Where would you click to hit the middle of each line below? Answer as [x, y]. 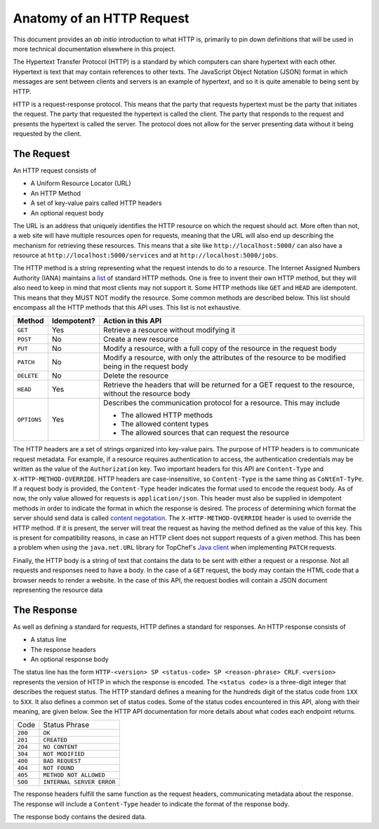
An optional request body [67, 213]
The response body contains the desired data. [80, 817]
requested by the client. [47, 134]
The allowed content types [165, 424]
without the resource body [147, 394]
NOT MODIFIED [64, 754]
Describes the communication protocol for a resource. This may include [221, 403]
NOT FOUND [59, 768]
